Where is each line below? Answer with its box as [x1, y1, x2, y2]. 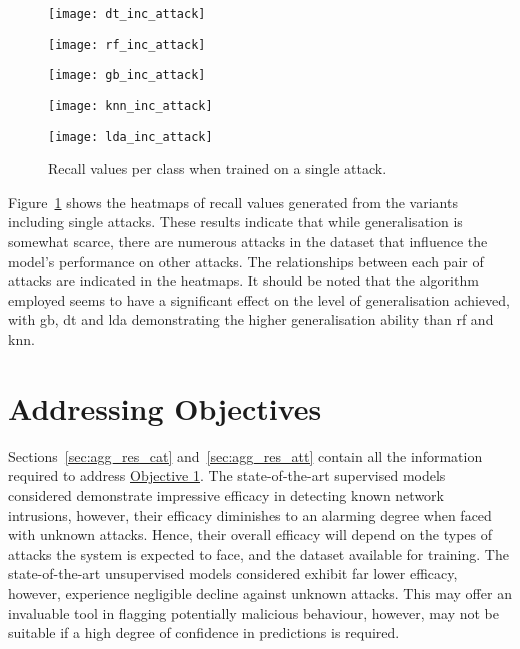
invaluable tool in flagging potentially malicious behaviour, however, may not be [8, 602, 499, 623]
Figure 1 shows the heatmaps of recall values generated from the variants [8, 191, 458, 212]
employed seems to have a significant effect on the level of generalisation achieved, [8, 289, 510, 310]
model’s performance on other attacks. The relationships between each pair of [8, 250, 484, 271]
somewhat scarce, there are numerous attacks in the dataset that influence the [8, 231, 488, 252]
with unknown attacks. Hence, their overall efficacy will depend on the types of [8, 524, 492, 545]
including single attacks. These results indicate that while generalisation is [8, 211, 463, 232]
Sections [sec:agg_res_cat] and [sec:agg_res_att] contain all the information [8, 445, 483, 466]
